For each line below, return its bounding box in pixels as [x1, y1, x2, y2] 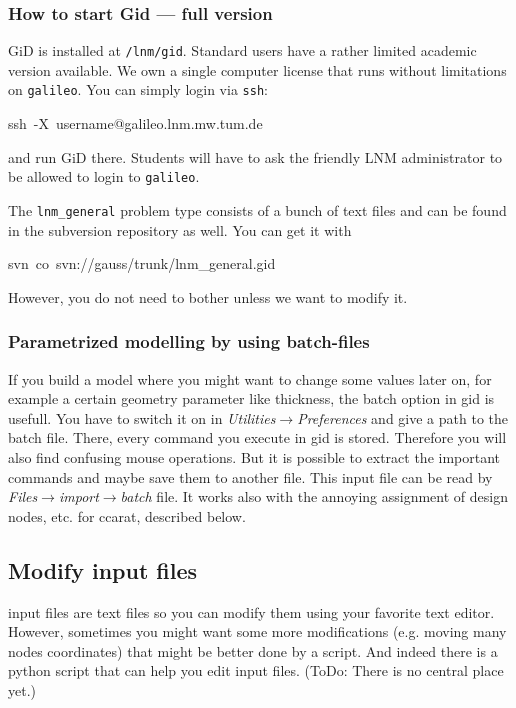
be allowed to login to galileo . [8, 166, 200, 187]
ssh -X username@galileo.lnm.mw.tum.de [8, 113, 263, 134]
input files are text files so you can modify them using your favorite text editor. [8, 601, 495, 622]
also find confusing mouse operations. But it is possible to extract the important [8, 447, 501, 467]
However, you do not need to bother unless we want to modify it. [8, 286, 408, 307]
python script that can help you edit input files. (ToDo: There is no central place [8, 660, 504, 681]
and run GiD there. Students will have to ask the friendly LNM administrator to [8, 146, 503, 167]
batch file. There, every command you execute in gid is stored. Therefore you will [8, 427, 507, 448]
